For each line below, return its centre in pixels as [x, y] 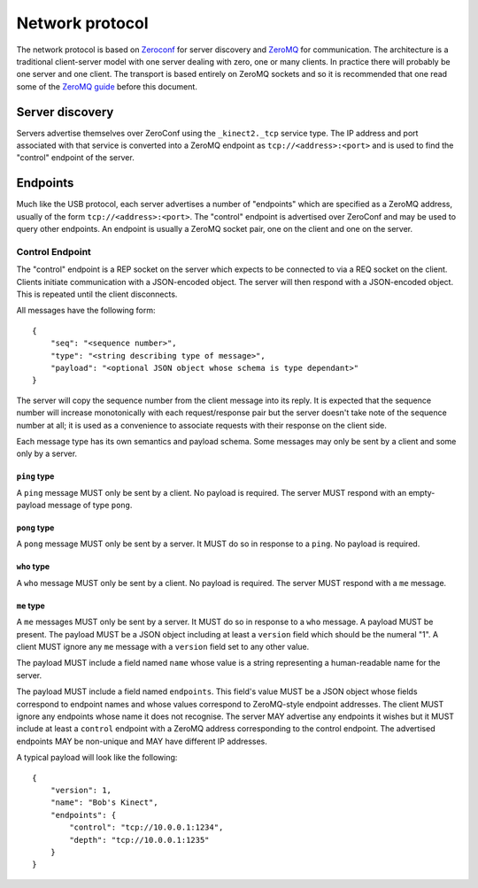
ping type [35, 476]
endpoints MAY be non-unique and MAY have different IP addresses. [142, 741]
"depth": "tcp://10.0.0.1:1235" [139, 840]
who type [33, 567]
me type [31, 606]
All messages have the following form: [86, 311]
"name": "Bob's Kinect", [104, 803]
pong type [35, 528]
